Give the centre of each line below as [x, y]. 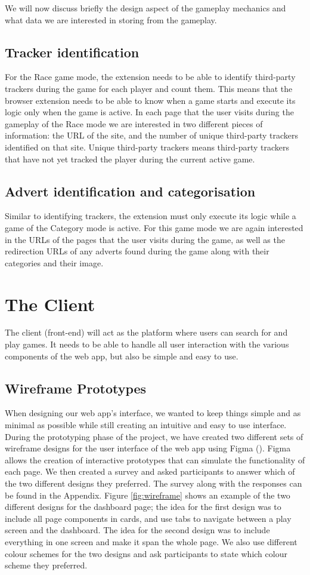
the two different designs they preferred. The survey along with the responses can [154, 483]
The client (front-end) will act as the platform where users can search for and [146, 332]
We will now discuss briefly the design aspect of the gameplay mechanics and [145, 8]
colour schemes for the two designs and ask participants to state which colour [146, 553]
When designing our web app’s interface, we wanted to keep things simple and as [153, 413]
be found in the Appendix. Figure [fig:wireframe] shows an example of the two [148, 495]
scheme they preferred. [46, 565]
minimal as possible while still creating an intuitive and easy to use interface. [146, 425]
